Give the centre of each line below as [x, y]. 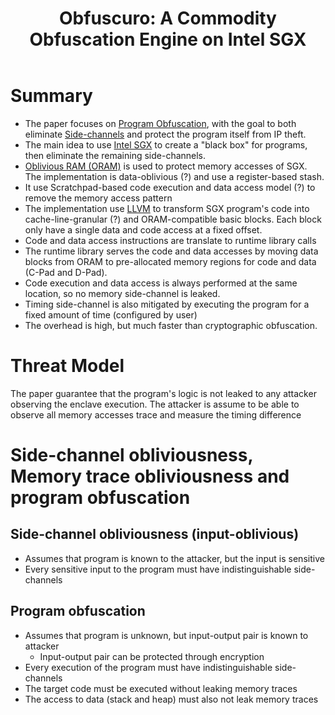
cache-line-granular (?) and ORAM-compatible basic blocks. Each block [173, 219]
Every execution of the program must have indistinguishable [148, 667]
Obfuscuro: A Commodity [168, 18]
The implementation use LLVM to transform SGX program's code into [167, 208]
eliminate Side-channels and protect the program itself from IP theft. [165, 134]
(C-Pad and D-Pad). [66, 272]
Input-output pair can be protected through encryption [152, 656]
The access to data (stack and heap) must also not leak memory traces [171, 699]
